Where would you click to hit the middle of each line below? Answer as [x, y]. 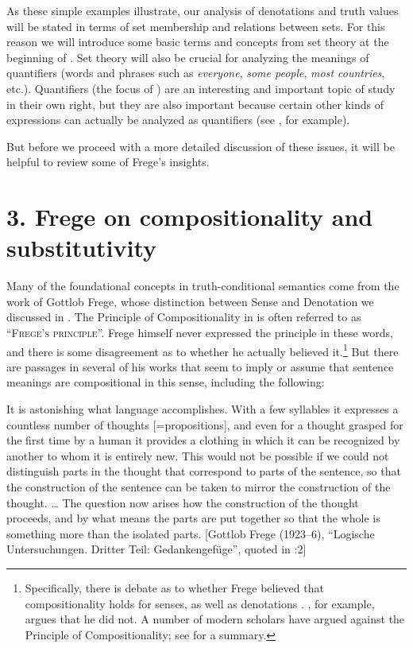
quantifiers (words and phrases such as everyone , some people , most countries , [196, 73]
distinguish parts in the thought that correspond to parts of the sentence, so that [204, 471]
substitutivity [82, 248]
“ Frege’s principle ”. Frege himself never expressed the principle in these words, [200, 333]
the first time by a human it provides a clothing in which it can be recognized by [203, 440]
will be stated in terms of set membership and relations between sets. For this [196, 26]
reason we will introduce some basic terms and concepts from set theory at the [198, 42]
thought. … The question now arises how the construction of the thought [183, 502]
